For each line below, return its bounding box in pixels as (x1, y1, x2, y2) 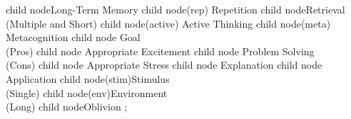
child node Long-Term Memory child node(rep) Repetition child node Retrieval (6, 2, 345, 16)
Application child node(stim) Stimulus (6, 71, 170, 86)
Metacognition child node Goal (6, 30, 141, 45)
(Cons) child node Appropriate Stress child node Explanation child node (6, 57, 322, 72)
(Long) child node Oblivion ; (6, 99, 128, 114)
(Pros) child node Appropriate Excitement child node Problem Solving (6, 43, 315, 58)
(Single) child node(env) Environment (6, 85, 168, 100)
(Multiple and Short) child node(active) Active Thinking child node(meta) (6, 16, 331, 30)
